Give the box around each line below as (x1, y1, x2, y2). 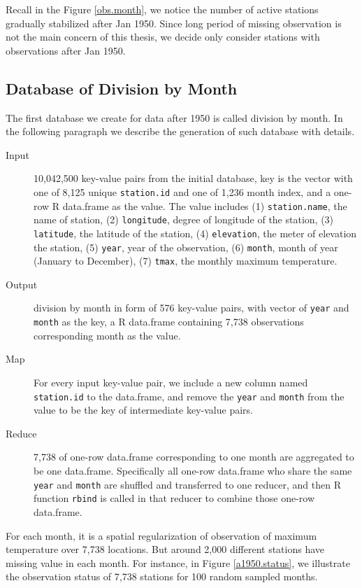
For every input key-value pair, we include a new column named (34, 374, 308, 389)
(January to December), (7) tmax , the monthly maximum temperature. (34, 253, 338, 268)
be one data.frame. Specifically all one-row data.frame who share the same (34, 463, 352, 478)
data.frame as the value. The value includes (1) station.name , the (62, 198, 347, 213)
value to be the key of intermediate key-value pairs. (34, 402, 253, 417)
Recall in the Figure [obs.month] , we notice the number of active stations (6, 2, 319, 16)
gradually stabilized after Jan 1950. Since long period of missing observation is (6, 15, 342, 30)
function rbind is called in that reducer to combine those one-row (34, 491, 315, 505)
